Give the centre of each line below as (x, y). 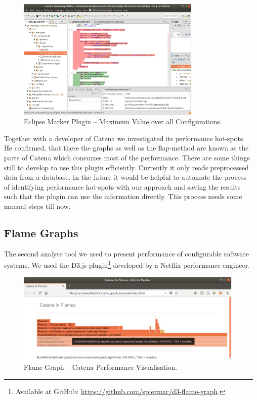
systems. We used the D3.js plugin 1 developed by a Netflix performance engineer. (127, 264)
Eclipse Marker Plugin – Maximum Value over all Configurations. (123, 122)
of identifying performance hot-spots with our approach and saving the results (122, 186)
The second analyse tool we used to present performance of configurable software (127, 253)
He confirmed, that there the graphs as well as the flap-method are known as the (126, 148)
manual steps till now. (37, 206)
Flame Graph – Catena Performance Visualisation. (101, 367)
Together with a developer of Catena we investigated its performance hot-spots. (125, 138)
